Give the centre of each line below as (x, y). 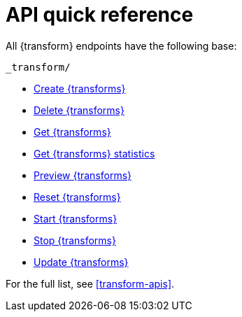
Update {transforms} (81, 262)
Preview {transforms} (83, 175)
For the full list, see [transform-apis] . (90, 283)
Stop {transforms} (75, 240)
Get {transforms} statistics (94, 153)
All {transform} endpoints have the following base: (121, 45)
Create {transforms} (80, 88)
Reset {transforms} (77, 197)
